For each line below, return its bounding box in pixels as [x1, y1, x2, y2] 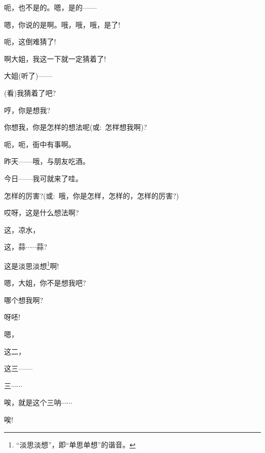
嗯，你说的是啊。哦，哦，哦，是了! [4, 19, 120, 30]
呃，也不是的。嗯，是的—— [4, 2, 97, 12]
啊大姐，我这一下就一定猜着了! [4, 53, 106, 64]
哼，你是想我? [4, 104, 50, 115]
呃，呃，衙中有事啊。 [4, 138, 75, 149]
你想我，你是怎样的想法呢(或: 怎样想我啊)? [4, 122, 147, 132]
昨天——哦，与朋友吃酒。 [4, 156, 90, 166]
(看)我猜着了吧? [4, 87, 56, 98]
